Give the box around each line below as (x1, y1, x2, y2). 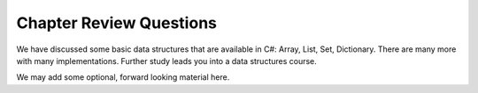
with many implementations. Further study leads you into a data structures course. (16, 55, 318, 66)
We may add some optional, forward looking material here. (16, 72, 230, 82)
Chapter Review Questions (16, 13, 217, 32)
